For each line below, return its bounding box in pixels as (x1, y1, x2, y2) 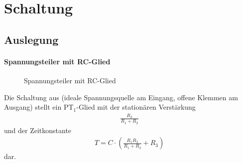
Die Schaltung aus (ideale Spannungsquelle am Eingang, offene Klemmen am (4, 92, 238, 102)
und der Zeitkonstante (4, 125, 72, 135)
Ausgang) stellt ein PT (4, 102, 74, 112)
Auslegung (4, 31, 59, 47)
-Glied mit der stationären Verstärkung (76, 102, 196, 112)
